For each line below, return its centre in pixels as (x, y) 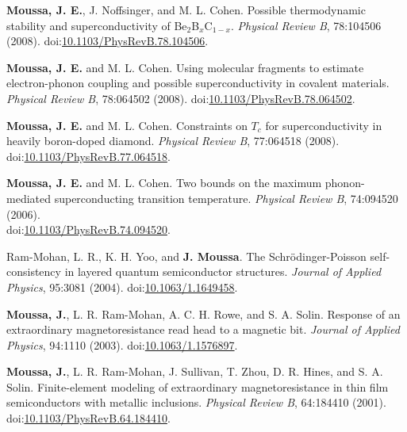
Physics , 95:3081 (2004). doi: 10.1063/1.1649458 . (122, 287)
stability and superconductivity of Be (97, 25)
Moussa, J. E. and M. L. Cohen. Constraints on (127, 125)
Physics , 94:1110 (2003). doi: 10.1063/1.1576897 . (122, 344)
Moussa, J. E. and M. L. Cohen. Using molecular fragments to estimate (185, 67)
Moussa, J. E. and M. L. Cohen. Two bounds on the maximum (164, 183)
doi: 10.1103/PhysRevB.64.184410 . (88, 418)
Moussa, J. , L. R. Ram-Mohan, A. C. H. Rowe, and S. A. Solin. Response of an (203, 313)
